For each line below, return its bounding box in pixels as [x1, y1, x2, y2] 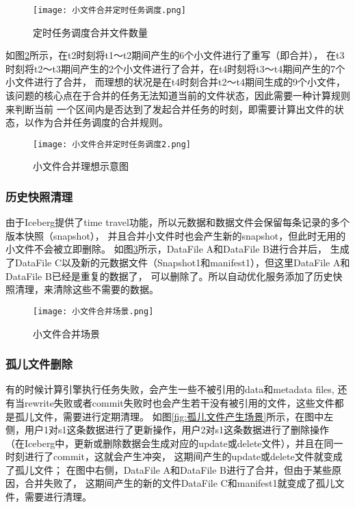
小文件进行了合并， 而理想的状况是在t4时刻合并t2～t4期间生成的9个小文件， [5, 75, 345, 89]
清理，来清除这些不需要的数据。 [14, 282, 159, 296]
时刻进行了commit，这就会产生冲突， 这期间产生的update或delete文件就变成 [5, 449, 343, 463]
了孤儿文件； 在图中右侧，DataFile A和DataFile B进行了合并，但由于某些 [5, 462, 332, 477]
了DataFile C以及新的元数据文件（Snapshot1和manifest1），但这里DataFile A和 [5, 255, 350, 270]
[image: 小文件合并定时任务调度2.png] [33, 139, 192, 149]
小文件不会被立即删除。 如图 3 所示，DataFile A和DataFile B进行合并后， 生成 [5, 242, 350, 256]
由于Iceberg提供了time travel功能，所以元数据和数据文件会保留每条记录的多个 [5, 215, 350, 229]
